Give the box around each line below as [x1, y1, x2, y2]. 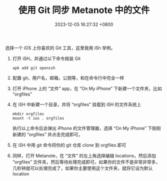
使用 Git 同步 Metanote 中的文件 [18, 4, 150, 16]
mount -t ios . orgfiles [12, 115, 64, 120]
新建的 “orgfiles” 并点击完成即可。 [12, 131, 83, 137]
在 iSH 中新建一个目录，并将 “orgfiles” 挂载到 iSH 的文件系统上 [12, 101, 141, 107]
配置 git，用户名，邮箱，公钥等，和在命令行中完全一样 [12, 74, 124, 80]
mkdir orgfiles [12, 111, 44, 116]
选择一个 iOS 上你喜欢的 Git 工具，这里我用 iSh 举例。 [5, 44, 115, 50]
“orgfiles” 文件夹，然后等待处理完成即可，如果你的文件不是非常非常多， [12, 158, 160, 165]
